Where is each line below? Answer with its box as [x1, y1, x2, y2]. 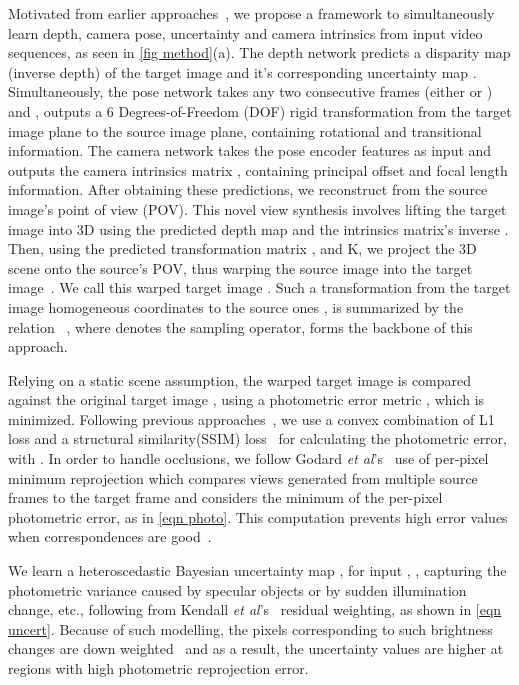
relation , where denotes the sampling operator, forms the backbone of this [8, 316, 473, 337]
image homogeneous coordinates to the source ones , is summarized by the [8, 296, 464, 317]
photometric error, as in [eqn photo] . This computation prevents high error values [8, 506, 508, 527]
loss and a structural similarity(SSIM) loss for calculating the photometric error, [8, 428, 507, 449]
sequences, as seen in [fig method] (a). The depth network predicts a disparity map [8, 42, 511, 63]
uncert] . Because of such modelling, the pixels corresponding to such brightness [8, 618, 493, 639]
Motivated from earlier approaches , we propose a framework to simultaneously [8, 3, 495, 23]
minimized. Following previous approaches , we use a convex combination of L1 [8, 408, 495, 429]
